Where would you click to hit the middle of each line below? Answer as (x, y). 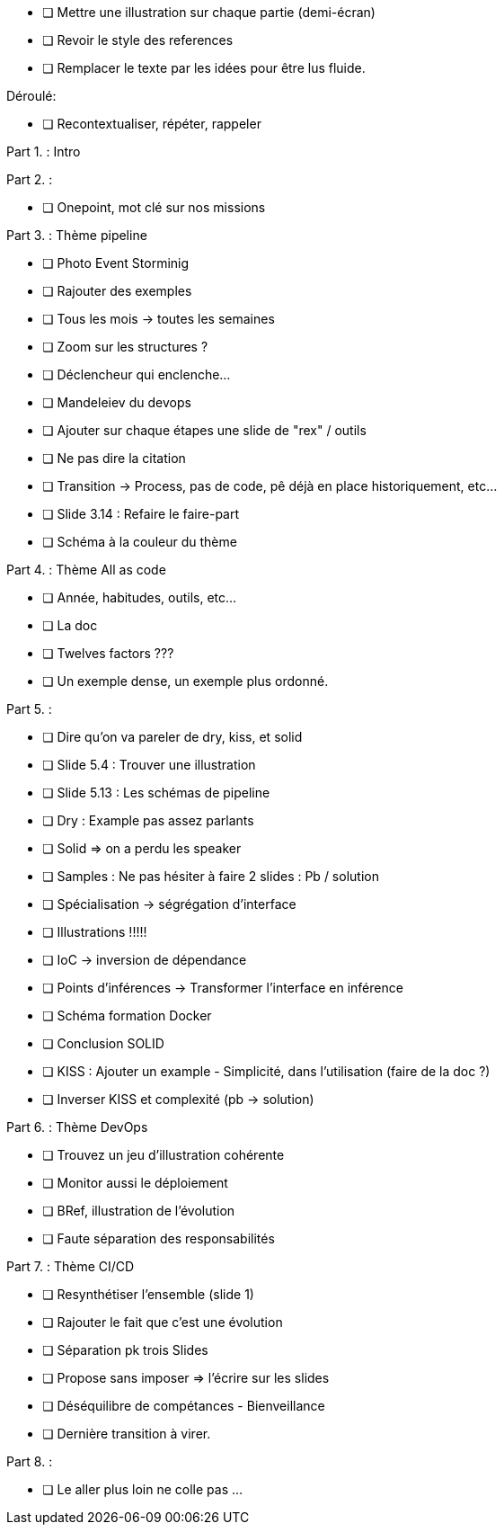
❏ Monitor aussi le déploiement (135, 1183)
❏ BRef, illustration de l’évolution (139, 1211)
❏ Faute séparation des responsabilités (159, 1238)
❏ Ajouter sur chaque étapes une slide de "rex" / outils (204, 430)
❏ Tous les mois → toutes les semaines (159, 319)
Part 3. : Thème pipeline (77, 235)
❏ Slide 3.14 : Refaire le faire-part (141, 514)
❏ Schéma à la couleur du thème (140, 542)
